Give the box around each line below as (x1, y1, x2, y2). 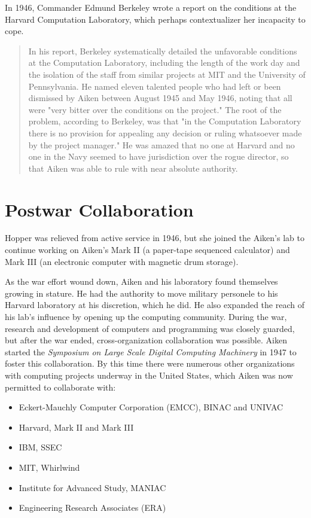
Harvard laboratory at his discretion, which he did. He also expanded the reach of (5, 298, 304, 311)
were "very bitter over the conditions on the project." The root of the (28, 103, 282, 115)
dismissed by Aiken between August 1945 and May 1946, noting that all (28, 92, 292, 104)
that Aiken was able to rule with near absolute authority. (28, 162, 238, 174)
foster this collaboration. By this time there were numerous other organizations (5, 357, 295, 370)
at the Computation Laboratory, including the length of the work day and (28, 56, 300, 69)
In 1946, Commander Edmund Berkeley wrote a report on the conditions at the (5, 1, 297, 13)
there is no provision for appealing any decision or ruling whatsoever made (28, 126, 302, 139)
